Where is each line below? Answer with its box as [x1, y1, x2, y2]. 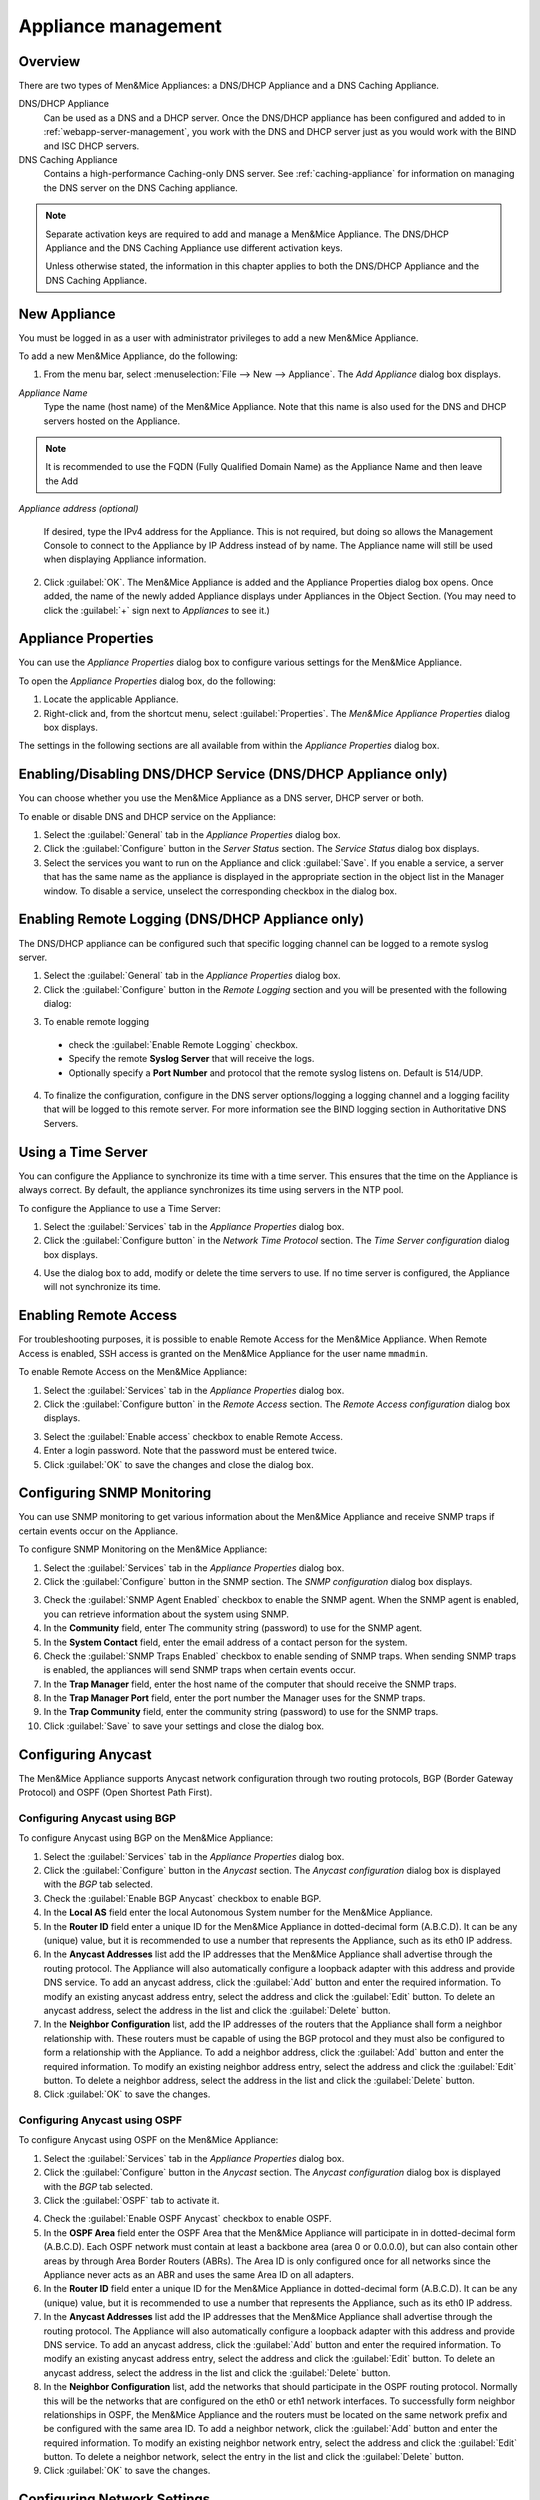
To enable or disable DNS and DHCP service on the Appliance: [18, 810, 277, 822]
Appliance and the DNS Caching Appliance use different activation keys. [45, 241, 344, 254]
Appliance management [18, 15, 222, 37]
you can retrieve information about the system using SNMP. [43, 1608, 290, 1620]
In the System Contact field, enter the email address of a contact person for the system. [43, 1636, 408, 1648]
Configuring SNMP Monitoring [18, 1485, 212, 1502]
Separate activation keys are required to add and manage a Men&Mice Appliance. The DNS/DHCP [45, 228, 450, 240]
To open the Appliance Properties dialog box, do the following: [18, 675, 277, 687]
